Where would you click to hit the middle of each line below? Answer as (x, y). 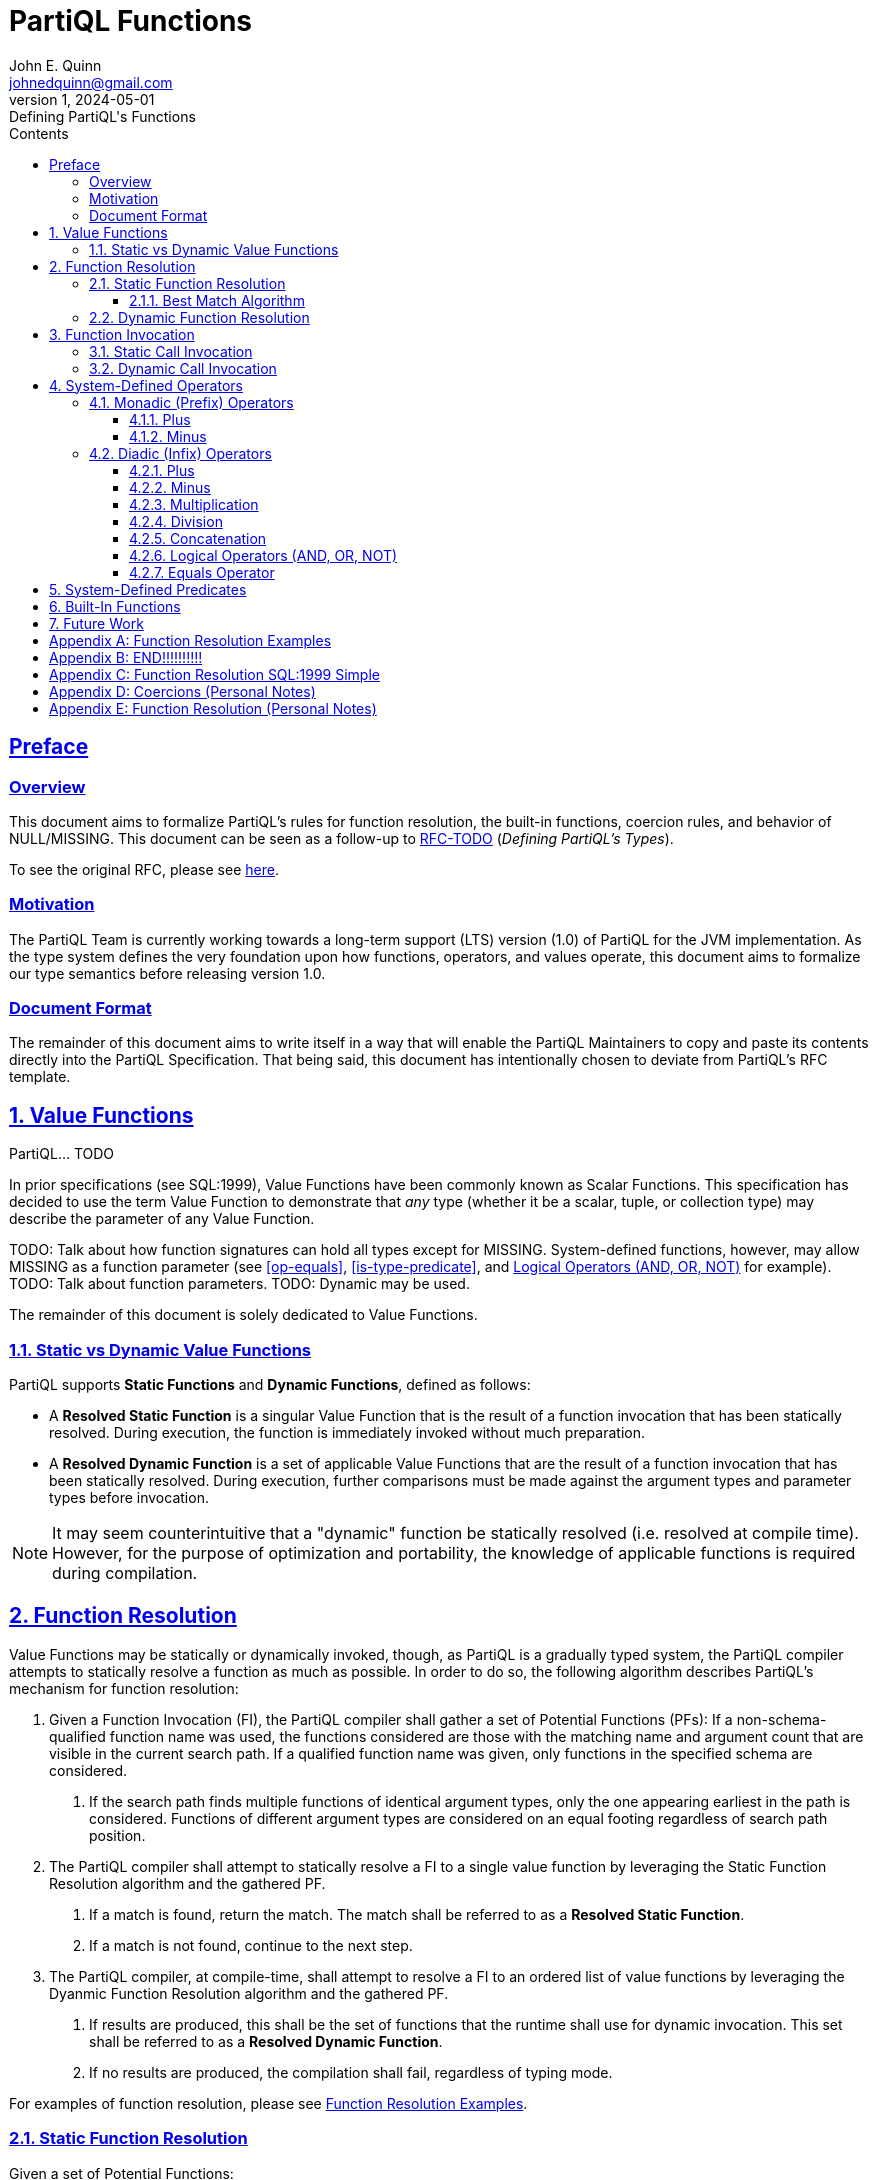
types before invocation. (129, 1498)
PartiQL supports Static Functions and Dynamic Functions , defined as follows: (270, 1385)
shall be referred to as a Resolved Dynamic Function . (266, 2041)
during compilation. (125, 1573)
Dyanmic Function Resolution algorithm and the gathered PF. (249, 1993)
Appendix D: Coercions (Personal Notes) (182, 691)
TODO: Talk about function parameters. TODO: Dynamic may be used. (239, 1284)
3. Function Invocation (122, 334)
